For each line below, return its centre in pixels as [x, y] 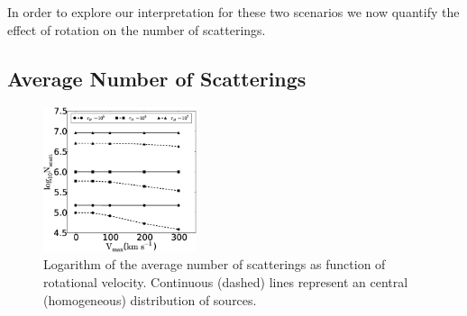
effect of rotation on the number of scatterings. [137, 29]
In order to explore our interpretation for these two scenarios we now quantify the [233, 12]
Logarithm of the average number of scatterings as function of [215, 264]
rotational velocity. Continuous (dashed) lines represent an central [226, 282]
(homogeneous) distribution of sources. [150, 299]
